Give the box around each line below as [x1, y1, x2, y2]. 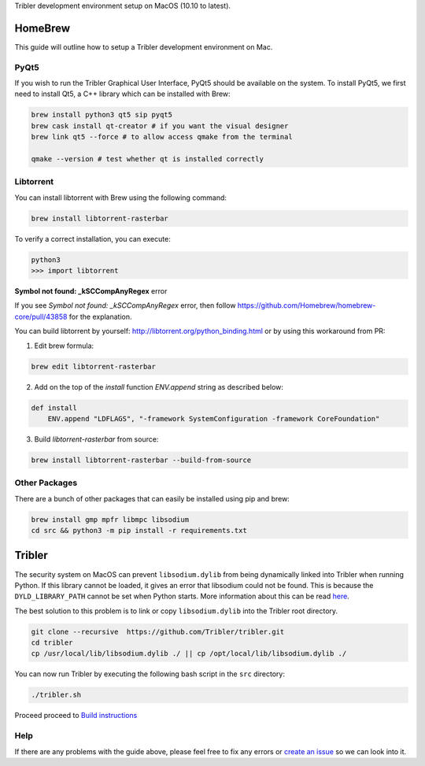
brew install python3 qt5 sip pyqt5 [31, 110, 173, 120]
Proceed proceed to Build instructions [14, 711, 138, 720]
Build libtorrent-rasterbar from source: [34, 434, 159, 444]
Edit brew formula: [34, 341, 94, 350]
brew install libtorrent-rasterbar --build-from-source [31, 455, 252, 464]
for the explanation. [68, 312, 133, 321]
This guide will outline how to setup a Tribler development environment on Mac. [14, 42, 273, 51]
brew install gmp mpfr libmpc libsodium [31, 515, 189, 524]
